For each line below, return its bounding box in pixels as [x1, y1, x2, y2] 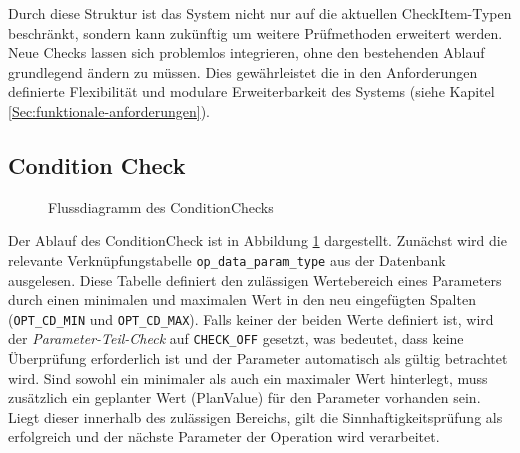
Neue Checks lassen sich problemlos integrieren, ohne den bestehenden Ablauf [8, 42, 485, 63]
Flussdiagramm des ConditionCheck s [48, 196, 274, 217]
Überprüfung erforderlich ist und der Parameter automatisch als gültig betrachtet [8, 348, 508, 369]
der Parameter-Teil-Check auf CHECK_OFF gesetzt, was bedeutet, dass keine [8, 328, 464, 349]
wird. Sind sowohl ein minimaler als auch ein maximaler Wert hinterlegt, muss [8, 367, 488, 388]
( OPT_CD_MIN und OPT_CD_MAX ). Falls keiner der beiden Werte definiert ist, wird [8, 308, 494, 329]
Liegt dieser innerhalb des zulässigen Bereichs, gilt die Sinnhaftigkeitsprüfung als [8, 406, 503, 427]
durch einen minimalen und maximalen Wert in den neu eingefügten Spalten [8, 289, 476, 310]
